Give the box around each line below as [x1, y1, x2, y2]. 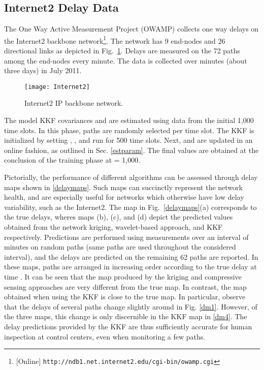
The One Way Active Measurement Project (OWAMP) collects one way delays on [4, 23, 259, 34]
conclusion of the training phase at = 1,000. [4, 155, 141, 165]
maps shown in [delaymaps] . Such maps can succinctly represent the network [4, 181, 243, 192]
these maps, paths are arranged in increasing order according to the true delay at [4, 261, 257, 272]
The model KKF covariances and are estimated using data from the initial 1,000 [4, 115, 254, 126]
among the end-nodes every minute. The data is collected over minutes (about [4, 55, 247, 66]
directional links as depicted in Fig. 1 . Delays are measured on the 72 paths [4, 45, 240, 56]
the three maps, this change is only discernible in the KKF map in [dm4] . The [4, 311, 247, 322]
